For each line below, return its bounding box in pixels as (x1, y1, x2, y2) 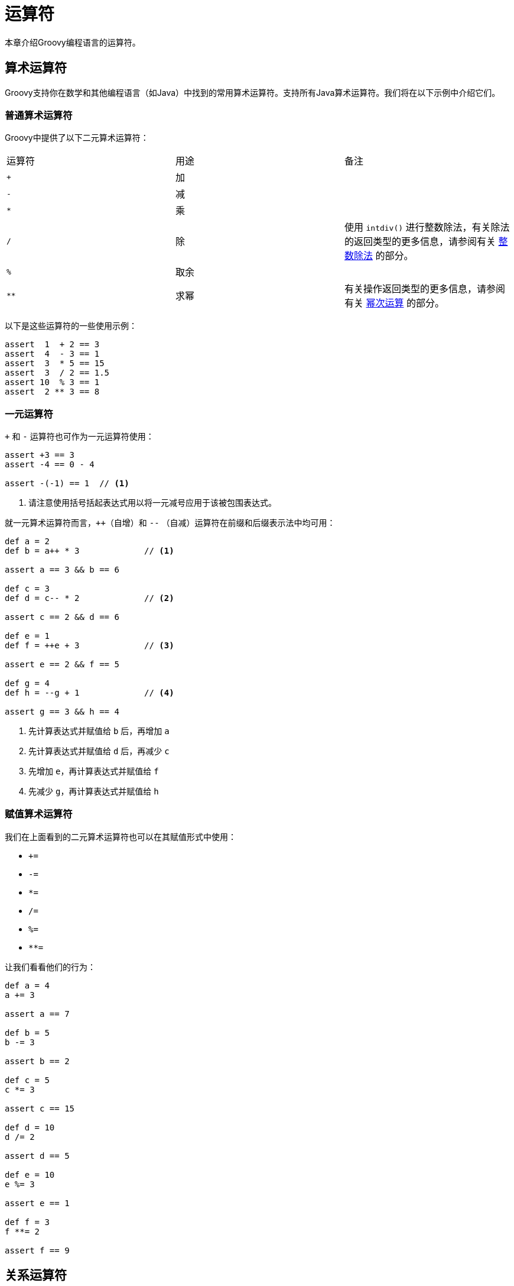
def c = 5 (5, 1075, 50, 1085)
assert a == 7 (5, 1009, 70, 1019)
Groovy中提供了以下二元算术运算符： (5, 133, 149, 143)
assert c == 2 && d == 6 (5, 612, 119, 622)
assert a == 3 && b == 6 (5, 565, 119, 575)
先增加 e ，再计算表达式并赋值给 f (28, 766, 159, 777)
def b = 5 (5, 1027, 50, 1038)
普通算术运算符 (5, 109, 73, 121)
